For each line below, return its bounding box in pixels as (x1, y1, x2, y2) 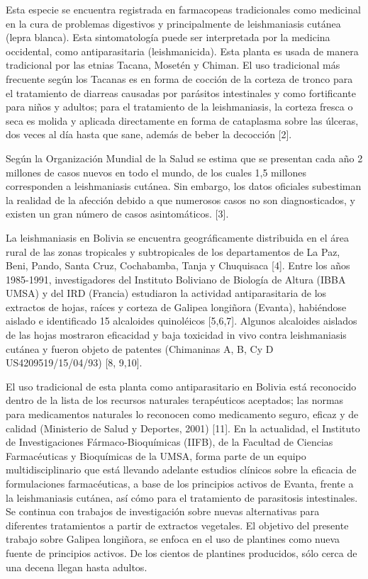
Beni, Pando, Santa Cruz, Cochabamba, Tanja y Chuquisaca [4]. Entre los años (6, 258, 350, 273)
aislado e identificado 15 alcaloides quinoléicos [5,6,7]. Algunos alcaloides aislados (6, 313, 357, 328)
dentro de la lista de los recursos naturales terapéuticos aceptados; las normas (6, 393, 344, 407)
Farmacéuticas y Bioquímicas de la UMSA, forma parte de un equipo (6, 448, 306, 463)
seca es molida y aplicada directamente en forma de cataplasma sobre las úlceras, (6, 113, 359, 128)
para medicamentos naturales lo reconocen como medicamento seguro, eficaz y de (6, 407, 359, 422)
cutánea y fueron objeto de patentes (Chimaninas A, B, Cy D (6, 341, 274, 356)
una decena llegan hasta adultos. (6, 559, 147, 574)
